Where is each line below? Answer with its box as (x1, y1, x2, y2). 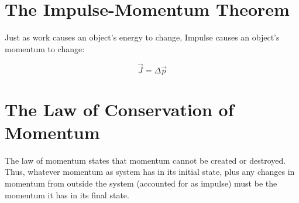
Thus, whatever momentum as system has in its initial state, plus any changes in (5, 165, 295, 178)
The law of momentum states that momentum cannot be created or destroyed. (5, 154, 286, 166)
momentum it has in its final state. (5, 188, 129, 201)
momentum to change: (5, 42, 85, 55)
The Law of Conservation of (5, 97, 234, 121)
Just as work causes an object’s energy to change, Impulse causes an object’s (5, 31, 280, 43)
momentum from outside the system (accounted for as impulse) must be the (5, 177, 277, 190)
